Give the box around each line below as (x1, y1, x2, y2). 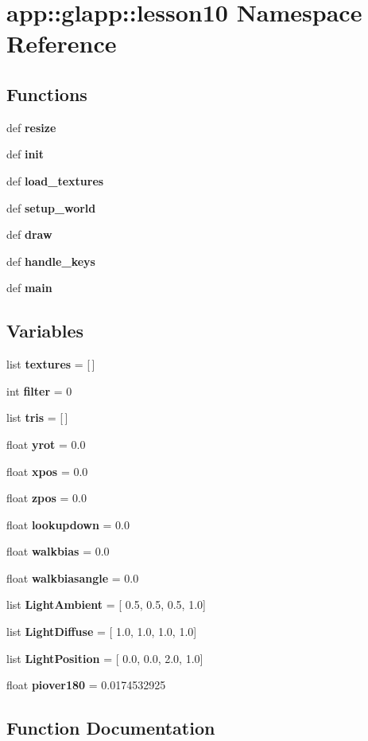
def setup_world (6, 199, 96, 216)
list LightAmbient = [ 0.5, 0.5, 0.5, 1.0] (6, 596, 206, 613)
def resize (6, 119, 56, 135)
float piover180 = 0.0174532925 (6, 677, 166, 693)
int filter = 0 (6, 382, 72, 399)
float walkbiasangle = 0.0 (6, 569, 139, 586)
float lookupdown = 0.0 (6, 516, 130, 532)
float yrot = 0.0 (6, 435, 86, 452)
